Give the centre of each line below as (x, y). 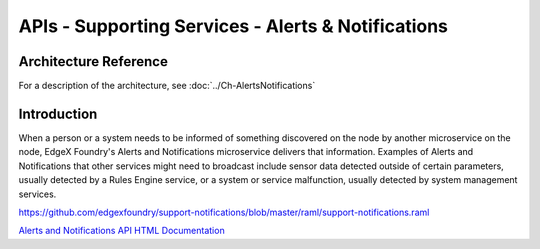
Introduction (58, 113)
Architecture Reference (93, 61)
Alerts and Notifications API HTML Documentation (121, 231)
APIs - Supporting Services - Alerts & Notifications (233, 26)
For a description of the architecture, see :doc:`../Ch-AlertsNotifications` (167, 86)
